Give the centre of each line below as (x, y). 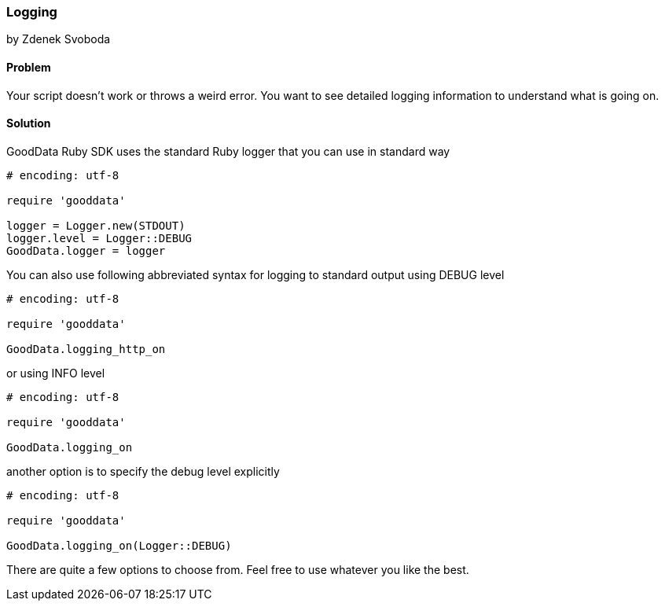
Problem (29, 67)
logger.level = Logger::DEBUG (99, 238)
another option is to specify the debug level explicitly (143, 471)
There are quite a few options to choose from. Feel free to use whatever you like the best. (238, 569)
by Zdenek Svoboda (59, 39)
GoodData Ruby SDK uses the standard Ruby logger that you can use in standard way (228, 151)
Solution (29, 123)
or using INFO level (56, 373)
